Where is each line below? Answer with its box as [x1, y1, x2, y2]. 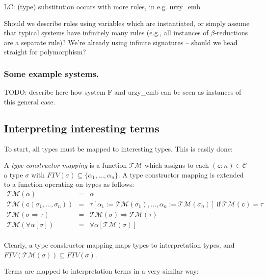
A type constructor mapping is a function [4, 160, 127, 170]
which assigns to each [144, 160, 209, 170]
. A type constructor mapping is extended [118, 169, 244, 179]
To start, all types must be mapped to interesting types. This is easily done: [4, 143, 233, 153]
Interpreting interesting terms [4, 120, 160, 135]
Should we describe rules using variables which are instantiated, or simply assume [4, 18, 250, 28]
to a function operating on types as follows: [4, 179, 134, 189]
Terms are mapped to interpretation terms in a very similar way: [4, 266, 199, 276]
